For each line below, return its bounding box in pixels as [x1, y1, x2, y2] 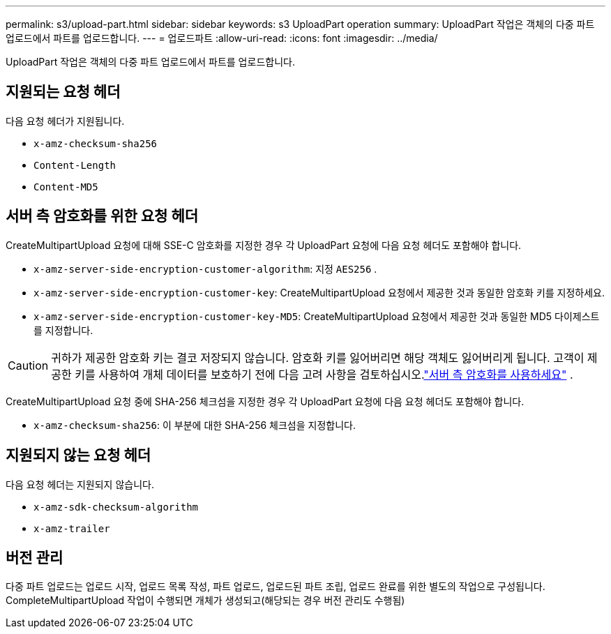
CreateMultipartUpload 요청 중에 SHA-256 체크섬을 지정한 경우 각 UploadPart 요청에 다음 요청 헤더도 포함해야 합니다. [6, 395, 525, 407]
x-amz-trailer [33, 522, 110, 534]
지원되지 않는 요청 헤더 [6, 446, 151, 465]
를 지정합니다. [33, 324, 93, 336]
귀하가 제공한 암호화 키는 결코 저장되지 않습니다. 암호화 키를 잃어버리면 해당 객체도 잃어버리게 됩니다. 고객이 [51, 350, 584, 365]
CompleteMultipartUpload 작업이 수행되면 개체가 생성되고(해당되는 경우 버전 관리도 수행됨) [6, 594, 405, 607]
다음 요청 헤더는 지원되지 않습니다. [6, 478, 154, 490]
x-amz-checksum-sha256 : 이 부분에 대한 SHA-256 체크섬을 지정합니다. [33, 418, 356, 431]
